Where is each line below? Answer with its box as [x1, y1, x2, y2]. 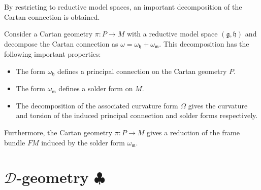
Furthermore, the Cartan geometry [4, 127, 113, 138]
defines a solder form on [58, 83, 133, 94]
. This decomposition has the [159, 38, 249, 49]
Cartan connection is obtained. [4, 11, 100, 22]
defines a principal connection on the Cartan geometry [57, 65, 227, 76]
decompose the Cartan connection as [4, 38, 118, 49]
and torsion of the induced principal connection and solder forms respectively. [16, 110, 258, 121]
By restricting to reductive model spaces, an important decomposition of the [4, 2, 242, 12]
